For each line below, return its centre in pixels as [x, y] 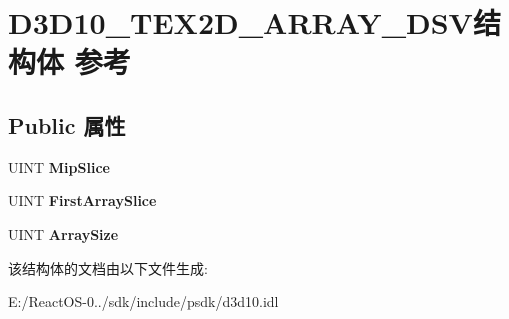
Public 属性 [67, 124]
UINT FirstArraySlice [82, 200]
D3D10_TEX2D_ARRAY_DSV [240, 22]
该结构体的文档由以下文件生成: [108, 267]
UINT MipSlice [59, 166]
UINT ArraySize [63, 233]
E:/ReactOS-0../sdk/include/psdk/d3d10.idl [143, 301]
